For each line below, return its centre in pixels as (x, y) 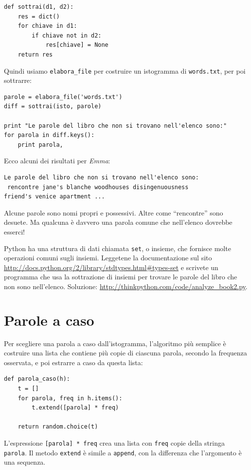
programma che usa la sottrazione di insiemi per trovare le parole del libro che (121, 277)
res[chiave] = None (77, 45)
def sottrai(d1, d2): (39, 7)
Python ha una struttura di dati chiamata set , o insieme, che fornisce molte (117, 248)
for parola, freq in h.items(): (70, 398)
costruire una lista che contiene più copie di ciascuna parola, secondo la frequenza (125, 353)
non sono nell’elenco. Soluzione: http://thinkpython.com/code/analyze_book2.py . (126, 286)
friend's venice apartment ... (54, 197)
